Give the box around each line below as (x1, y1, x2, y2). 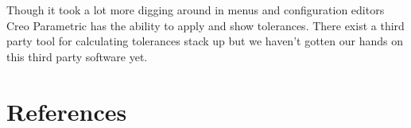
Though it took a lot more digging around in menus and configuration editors (6, 2, 385, 17)
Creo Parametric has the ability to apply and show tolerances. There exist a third (6, 17, 405, 33)
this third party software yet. (6, 48, 148, 64)
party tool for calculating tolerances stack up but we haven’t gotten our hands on (6, 33, 403, 49)
